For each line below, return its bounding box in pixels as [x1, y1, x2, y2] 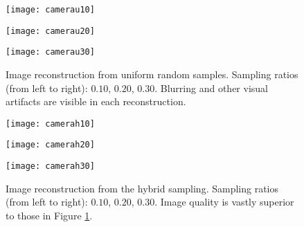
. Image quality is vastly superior [154, 194, 294, 209]
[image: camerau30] [6, 47, 95, 57]
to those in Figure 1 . [6, 208, 93, 222]
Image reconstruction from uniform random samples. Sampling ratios [6, 66, 298, 81]
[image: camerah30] [6, 161, 95, 172]
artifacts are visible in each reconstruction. [6, 94, 186, 109]
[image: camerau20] [6, 26, 95, 36]
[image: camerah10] [6, 118, 95, 129]
